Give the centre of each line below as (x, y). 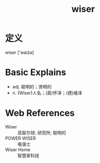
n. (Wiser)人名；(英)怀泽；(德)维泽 (47, 93)
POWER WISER (21, 138)
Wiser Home (18, 150)
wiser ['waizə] (20, 52)
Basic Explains (36, 72)
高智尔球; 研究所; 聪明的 (42, 132)
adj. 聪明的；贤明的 (32, 86)
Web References (40, 113)
